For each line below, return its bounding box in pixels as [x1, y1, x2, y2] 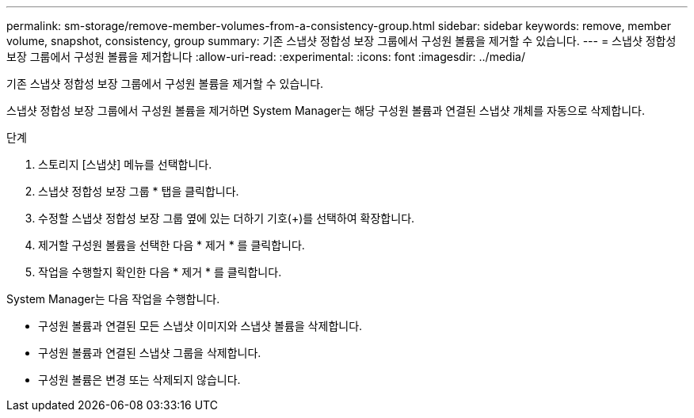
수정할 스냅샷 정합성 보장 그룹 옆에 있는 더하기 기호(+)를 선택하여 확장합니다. [38, 211, 415, 225]
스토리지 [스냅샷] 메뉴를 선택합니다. [38, 158, 212, 171]
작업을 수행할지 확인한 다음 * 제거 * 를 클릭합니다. [38, 265, 282, 279]
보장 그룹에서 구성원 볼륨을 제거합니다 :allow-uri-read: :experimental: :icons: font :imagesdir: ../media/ [6, 50, 525, 63]
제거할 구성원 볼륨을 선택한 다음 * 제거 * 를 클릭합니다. [38, 238, 305, 252]
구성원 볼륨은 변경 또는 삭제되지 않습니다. [38, 373, 241, 386]
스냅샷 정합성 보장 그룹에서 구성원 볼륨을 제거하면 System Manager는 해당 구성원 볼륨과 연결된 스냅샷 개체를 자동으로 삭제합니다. [6, 104, 645, 117]
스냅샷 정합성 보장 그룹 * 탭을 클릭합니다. [38, 184, 239, 198]
